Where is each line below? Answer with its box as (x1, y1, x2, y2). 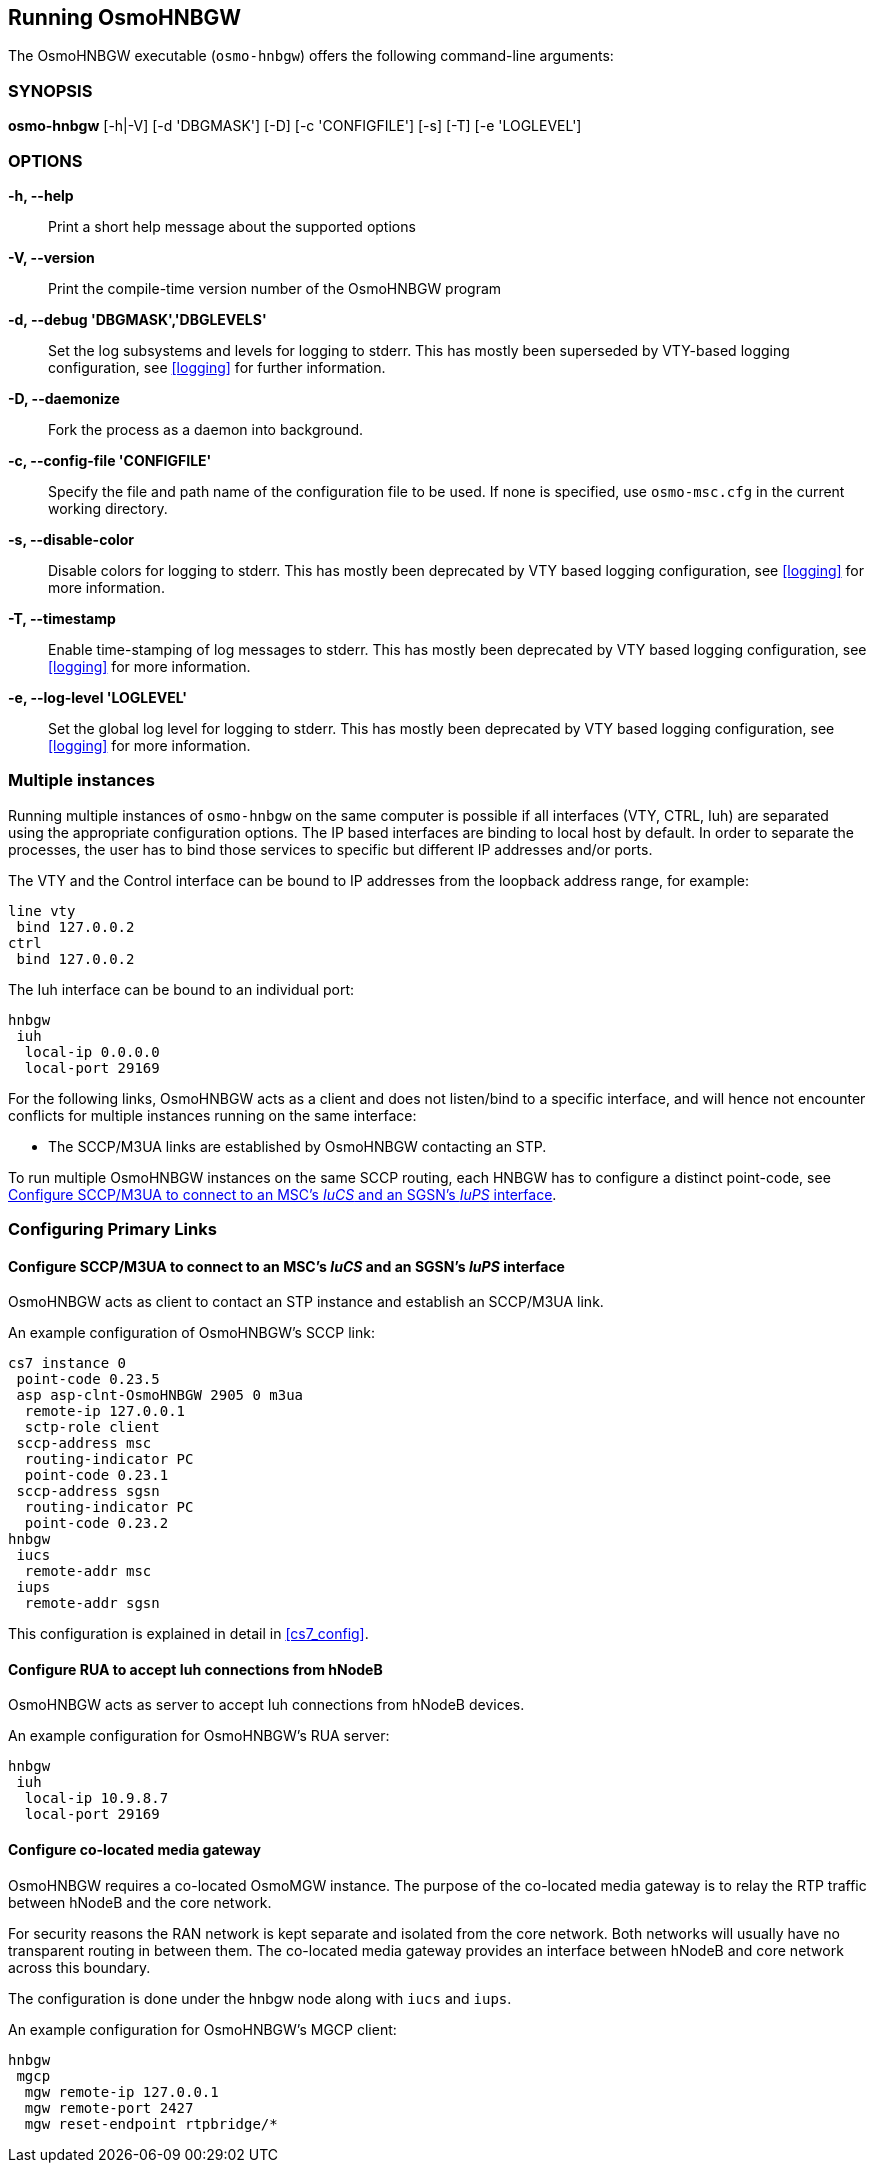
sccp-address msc (16, 1435, 152, 1452)
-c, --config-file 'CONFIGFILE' (8, 451, 212, 469)
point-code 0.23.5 (16, 1371, 160, 1388)
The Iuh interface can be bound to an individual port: (8, 980, 355, 998)
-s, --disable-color (8, 530, 135, 548)
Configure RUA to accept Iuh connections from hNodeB (8, 1660, 383, 1678)
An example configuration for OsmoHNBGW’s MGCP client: (8, 2020, 397, 2038)
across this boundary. (8, 1958, 151, 1976)
